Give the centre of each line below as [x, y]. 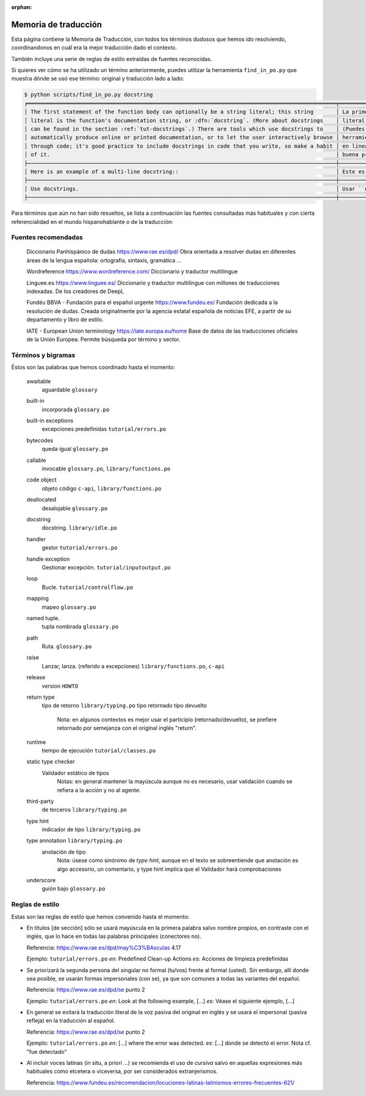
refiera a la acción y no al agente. [99, 790]
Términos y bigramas [43, 355]
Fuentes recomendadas [47, 237]
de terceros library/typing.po [84, 810]
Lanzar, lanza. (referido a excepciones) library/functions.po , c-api [133, 666]
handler [36, 539]
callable [36, 460]
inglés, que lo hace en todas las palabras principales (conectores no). [114, 936]
